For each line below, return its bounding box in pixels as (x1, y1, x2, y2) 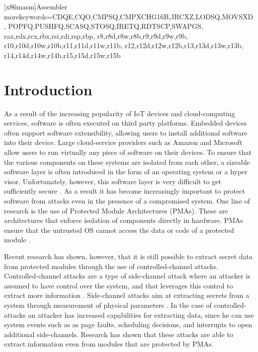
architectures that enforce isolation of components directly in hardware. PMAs (4, 215, 244, 225)
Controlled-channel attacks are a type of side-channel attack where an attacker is (4, 271, 251, 281)
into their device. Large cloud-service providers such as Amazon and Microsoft (4, 137, 243, 147)
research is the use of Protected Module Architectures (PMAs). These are (4, 205, 228, 215)
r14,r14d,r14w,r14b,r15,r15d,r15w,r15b (4, 50, 121, 60)
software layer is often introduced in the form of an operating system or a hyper (4, 166, 248, 177)
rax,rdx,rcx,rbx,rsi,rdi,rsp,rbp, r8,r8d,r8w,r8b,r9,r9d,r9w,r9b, (4, 30, 188, 41)
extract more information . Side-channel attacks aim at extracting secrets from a (4, 290, 250, 300)
